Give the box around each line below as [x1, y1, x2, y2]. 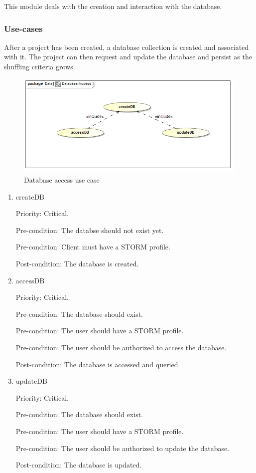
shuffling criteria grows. [4, 61, 75, 71]
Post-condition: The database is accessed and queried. [15, 359, 180, 369]
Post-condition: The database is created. [15, 258, 139, 268]
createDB [15, 191, 44, 202]
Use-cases [4, 22, 43, 34]
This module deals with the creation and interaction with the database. [4, 1, 222, 11]
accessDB [15, 275, 45, 285]
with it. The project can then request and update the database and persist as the [4, 51, 252, 62]
